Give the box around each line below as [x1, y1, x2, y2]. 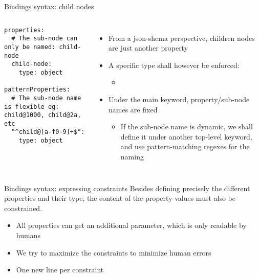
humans [16, 229, 40, 240]
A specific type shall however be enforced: [109, 59, 240, 70]
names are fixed [109, 104, 158, 114]
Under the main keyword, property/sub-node [109, 94, 250, 104]
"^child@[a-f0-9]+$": [11, 128, 85, 136]
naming [120, 151, 144, 161]
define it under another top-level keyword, [120, 131, 252, 142]
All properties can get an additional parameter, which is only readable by [16, 220, 247, 230]
